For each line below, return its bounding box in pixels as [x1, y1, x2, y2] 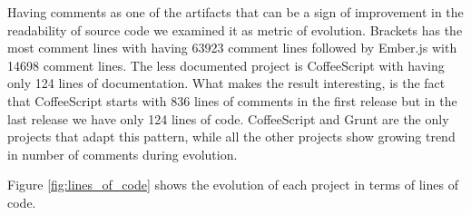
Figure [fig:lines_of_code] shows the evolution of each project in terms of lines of [7, 175, 458, 194]
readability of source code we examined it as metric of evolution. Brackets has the [7, 20, 463, 39]
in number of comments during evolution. [7, 144, 238, 163]
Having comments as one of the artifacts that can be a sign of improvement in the [7, 3, 464, 21]
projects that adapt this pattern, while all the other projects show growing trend [7, 127, 456, 146]
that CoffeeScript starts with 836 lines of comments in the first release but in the [7, 91, 457, 110]
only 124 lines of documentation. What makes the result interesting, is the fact [7, 73, 446, 93]
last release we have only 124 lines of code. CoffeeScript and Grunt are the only [7, 109, 449, 128]
